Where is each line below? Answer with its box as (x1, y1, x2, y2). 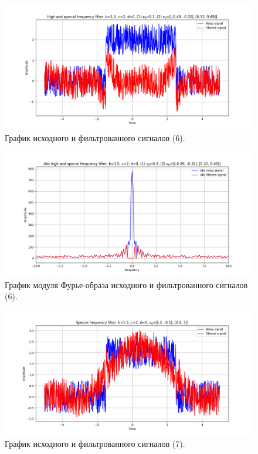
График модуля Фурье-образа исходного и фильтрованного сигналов (5, 278, 248, 291)
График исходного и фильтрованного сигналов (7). (5, 437, 185, 449)
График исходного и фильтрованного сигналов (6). (5, 131, 185, 143)
